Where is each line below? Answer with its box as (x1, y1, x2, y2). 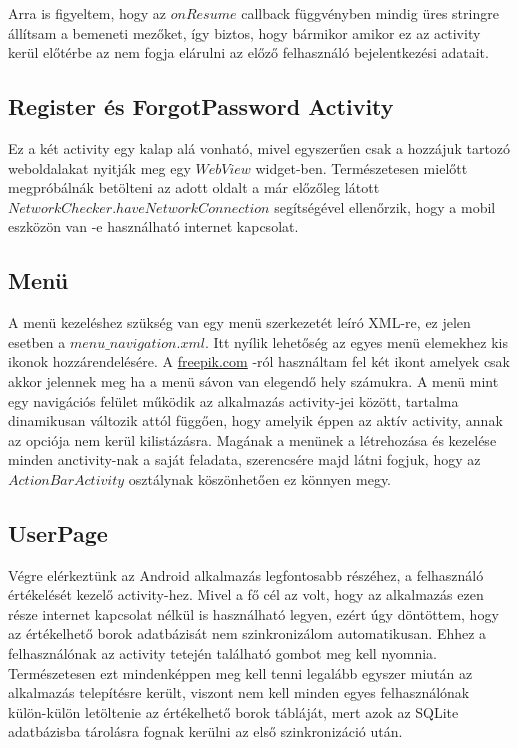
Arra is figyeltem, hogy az (8, 3, 167, 23)
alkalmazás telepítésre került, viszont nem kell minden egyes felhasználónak (8, 682, 470, 703)
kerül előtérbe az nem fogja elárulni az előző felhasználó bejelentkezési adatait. (8, 42, 489, 63)
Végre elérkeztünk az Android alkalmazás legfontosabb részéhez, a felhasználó (8, 564, 484, 585)
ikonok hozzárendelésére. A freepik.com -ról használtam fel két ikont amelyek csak (8, 351, 511, 372)
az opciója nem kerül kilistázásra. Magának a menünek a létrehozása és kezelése (8, 429, 497, 450)
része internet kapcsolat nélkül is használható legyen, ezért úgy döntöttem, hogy (8, 603, 499, 624)
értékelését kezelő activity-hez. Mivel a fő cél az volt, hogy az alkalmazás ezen (8, 584, 484, 605)
